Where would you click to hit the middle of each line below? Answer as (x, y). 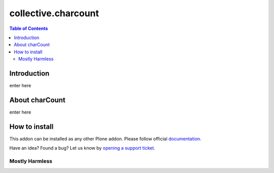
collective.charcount (54, 13)
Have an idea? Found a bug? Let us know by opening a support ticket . (82, 148)
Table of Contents (29, 28)
